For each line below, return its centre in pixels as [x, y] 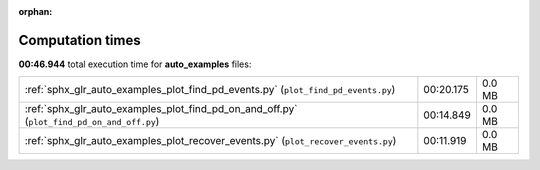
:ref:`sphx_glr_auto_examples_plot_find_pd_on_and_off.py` [161, 109]
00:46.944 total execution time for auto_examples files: [135, 64]
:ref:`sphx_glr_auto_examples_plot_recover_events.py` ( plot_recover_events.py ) [210, 141]
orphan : [35, 11]
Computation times [79, 40]
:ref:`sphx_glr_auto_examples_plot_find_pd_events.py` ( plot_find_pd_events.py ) [210, 90]
